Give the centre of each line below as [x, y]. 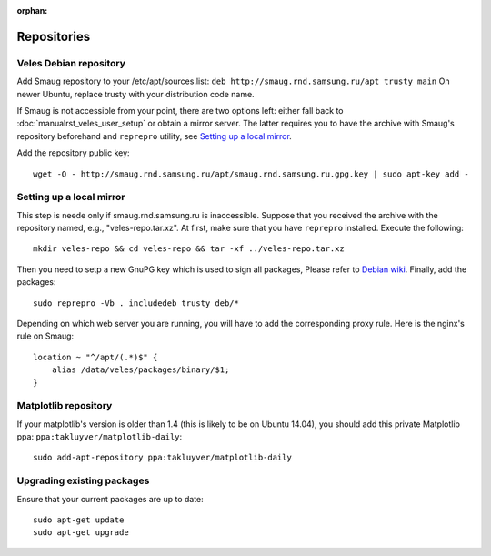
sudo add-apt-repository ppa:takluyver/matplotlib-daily [163, 458]
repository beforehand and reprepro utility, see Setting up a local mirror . [155, 136]
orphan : [32, 10]
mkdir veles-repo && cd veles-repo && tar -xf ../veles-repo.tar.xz [189, 249]
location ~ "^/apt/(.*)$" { [95, 357]
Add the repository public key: [74, 153]
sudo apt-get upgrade [81, 533]
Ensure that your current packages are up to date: [110, 499]
